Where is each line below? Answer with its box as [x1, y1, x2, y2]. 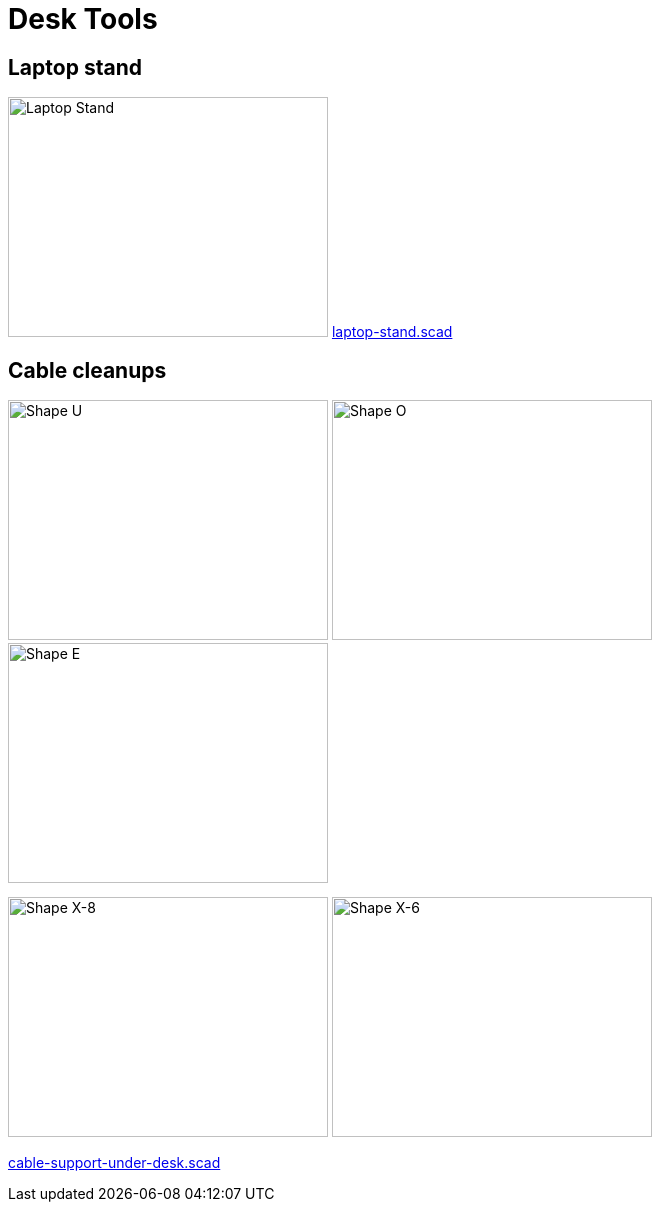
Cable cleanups [8, 357, 167, 383]
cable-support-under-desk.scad [8, 1154, 221, 1172]
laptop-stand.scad [331, 323, 453, 341]
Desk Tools [8, 2, 158, 36]
